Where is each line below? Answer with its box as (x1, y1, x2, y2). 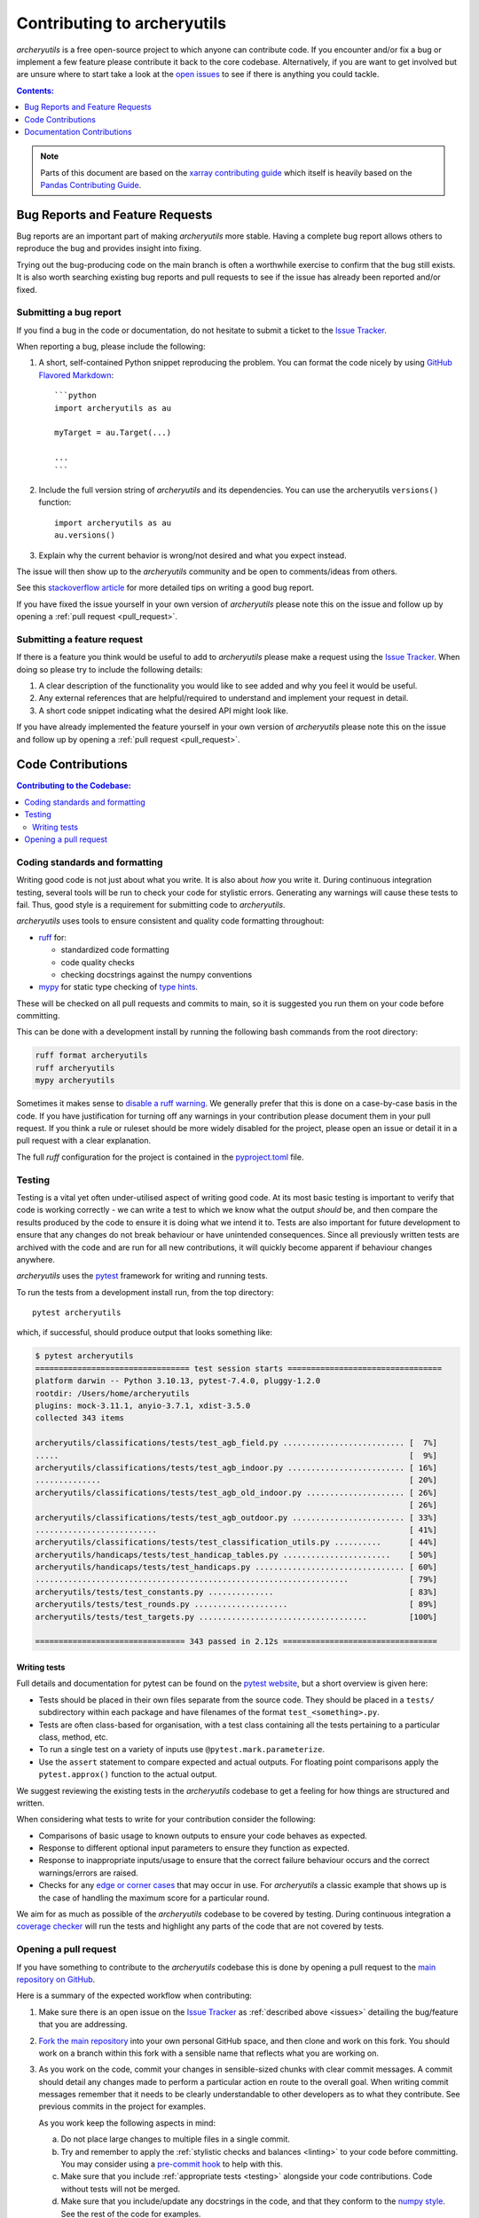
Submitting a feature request (16, 633, 144, 645)
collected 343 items (35, 1413, 124, 1423)
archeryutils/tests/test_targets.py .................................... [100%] (35, 1611, 438, 1622)
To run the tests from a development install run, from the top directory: (16, 1286, 274, 1297)
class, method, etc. (38, 1731, 108, 1742)
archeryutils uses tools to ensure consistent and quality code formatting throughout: (16, 916, 325, 926)
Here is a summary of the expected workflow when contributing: (16, 1990, 253, 2001)
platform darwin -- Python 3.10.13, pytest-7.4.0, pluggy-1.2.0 (35, 1376, 321, 1386)
